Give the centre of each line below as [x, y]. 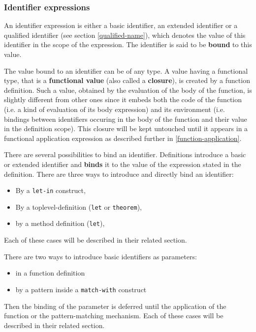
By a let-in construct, [50, 190]
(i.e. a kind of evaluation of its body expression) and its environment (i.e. [114, 109]
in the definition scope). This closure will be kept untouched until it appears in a [126, 128]
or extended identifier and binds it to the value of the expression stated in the [123, 164]
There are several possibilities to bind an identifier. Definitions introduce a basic [125, 154]
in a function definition [50, 273]
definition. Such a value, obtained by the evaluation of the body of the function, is [128, 90]
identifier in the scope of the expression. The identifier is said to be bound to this [128, 44]
